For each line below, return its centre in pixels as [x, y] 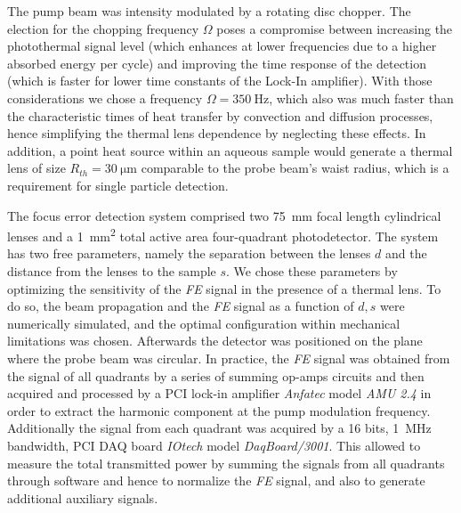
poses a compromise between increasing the [335, 28]
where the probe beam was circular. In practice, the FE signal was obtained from [229, 358]
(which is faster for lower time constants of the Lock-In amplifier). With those [220, 81]
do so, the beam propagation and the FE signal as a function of [181, 306]
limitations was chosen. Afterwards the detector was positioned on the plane [215, 341]
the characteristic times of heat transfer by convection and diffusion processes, [220, 115]
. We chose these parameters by [312, 270]
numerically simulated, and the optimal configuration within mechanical [204, 323]
